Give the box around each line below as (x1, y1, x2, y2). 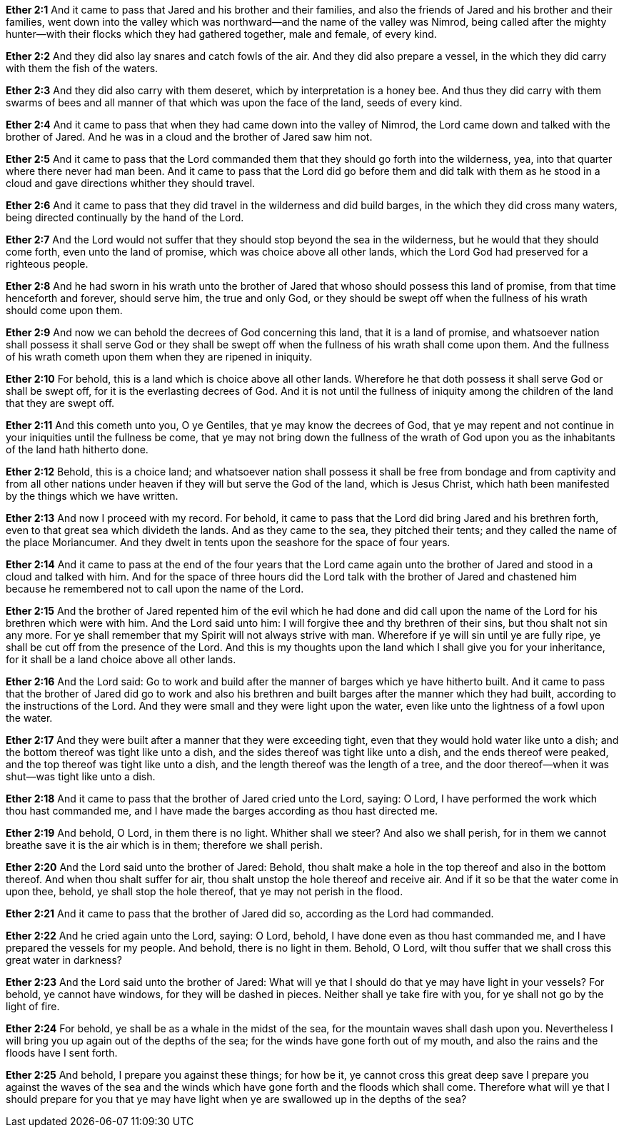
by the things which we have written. (6, 490, 178, 502)
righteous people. (6, 258, 89, 270)
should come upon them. (6, 304, 123, 316)
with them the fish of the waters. (6, 62, 158, 74)
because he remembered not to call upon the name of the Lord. (6, 583, 304, 595)
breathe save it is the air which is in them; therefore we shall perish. (6, 839, 323, 851)
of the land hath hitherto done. (6, 443, 149, 455)
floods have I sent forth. (6, 1047, 118, 1059)
